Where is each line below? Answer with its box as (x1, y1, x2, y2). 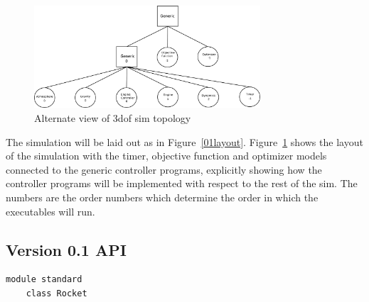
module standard (6, 274, 82, 285)
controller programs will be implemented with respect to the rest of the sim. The (6, 176, 358, 191)
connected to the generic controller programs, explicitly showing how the (6, 162, 322, 177)
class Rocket (26, 288, 87, 298)
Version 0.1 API (6, 238, 127, 260)
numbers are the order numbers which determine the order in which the (6, 189, 319, 204)
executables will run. (6, 203, 95, 218)
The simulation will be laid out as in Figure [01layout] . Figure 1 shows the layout (6, 134, 363, 149)
